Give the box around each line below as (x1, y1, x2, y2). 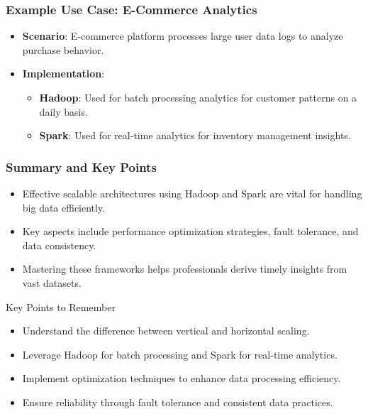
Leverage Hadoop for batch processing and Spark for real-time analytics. (22, 347, 338, 361)
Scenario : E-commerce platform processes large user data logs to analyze (22, 28, 343, 43)
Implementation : (22, 66, 105, 81)
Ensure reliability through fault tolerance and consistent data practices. (22, 394, 333, 409)
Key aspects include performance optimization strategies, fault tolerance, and (22, 224, 359, 239)
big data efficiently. (22, 200, 106, 214)
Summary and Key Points (6, 158, 157, 175)
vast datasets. (22, 275, 82, 290)
